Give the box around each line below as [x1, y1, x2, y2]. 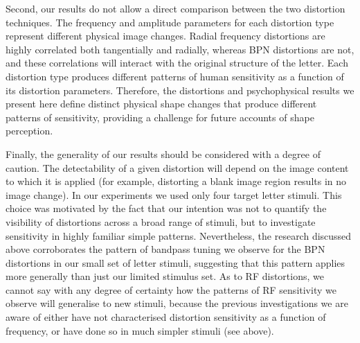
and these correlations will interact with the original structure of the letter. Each [6, 55, 348, 70]
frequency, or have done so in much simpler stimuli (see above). [6, 323, 274, 337]
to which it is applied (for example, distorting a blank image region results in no [6, 174, 347, 188]
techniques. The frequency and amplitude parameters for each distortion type [6, 15, 334, 29]
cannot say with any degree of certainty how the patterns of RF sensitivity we [6, 282, 336, 297]
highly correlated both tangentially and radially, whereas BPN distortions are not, [6, 42, 354, 56]
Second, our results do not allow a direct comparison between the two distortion [6, 1, 345, 15]
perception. [6, 123, 53, 138]
